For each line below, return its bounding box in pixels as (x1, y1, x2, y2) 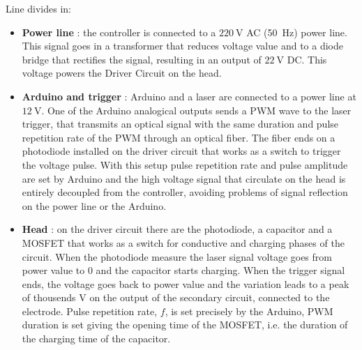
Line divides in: (6, 1, 72, 15)
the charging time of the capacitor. (22, 331, 171, 346)
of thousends (22, 290, 76, 305)
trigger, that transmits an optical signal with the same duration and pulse (22, 116, 339, 131)
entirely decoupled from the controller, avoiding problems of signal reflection (22, 185, 348, 199)
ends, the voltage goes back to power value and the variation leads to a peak (22, 276, 349, 291)
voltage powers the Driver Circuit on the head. (22, 66, 222, 80)
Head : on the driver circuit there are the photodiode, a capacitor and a (22, 222, 333, 236)
